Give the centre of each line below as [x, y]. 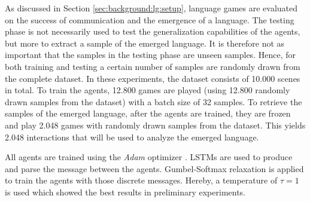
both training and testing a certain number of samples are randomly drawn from [153, 66]
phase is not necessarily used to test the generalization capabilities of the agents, [153, 31]
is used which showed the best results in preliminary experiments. [125, 192]
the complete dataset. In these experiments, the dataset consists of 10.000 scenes [153, 78]
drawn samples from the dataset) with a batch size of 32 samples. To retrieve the [154, 101]
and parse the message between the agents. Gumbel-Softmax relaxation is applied [154, 168]
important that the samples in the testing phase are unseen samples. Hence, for [150, 55]
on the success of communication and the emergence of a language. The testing [150, 19]
